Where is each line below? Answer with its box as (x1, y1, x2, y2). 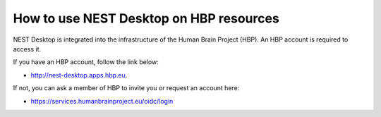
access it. (13, 44, 42, 53)
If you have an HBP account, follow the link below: (13, 58, 159, 66)
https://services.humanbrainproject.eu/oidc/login (30, 97, 174, 105)
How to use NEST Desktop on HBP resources (13, 11, 280, 26)
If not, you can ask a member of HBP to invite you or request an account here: (13, 84, 240, 92)
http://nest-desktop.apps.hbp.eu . (30, 70, 128, 79)
